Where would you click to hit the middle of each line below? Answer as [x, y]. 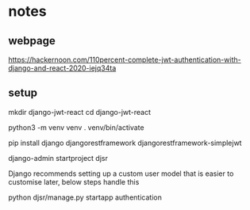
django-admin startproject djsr [58, 158]
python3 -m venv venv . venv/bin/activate [76, 127]
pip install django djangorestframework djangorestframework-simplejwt [125, 143]
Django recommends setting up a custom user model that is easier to [121, 174]
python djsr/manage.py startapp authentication [85, 197]
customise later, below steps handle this [74, 181]
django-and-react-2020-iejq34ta [62, 68]
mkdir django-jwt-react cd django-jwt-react [80, 112]
